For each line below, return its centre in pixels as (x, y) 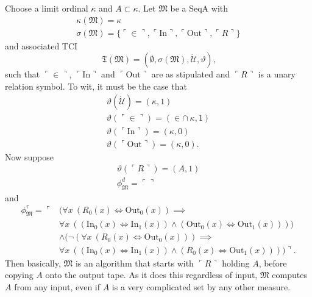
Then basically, (33, 263)
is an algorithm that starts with (134, 263)
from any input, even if (57, 286)
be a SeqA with (199, 8)
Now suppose (29, 156)
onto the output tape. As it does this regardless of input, (151, 275)
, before (273, 263)
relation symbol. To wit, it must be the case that (96, 86)
